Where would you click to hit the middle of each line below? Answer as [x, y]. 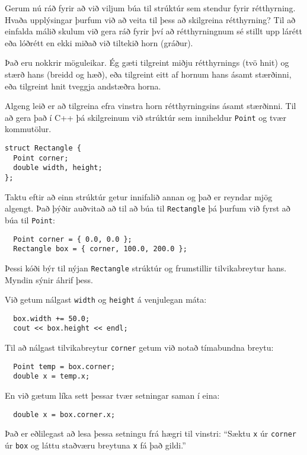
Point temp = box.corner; [64, 366]
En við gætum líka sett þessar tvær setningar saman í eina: [112, 395]
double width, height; [58, 168]
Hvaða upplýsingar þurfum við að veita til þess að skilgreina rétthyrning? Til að [150, 19]
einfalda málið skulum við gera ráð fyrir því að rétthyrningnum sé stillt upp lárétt [153, 31]
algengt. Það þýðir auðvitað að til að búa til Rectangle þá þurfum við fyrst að [148, 208]
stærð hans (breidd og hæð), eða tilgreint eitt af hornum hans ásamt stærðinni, [148, 74]
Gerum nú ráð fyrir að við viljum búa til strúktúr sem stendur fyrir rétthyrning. [150, 8]
